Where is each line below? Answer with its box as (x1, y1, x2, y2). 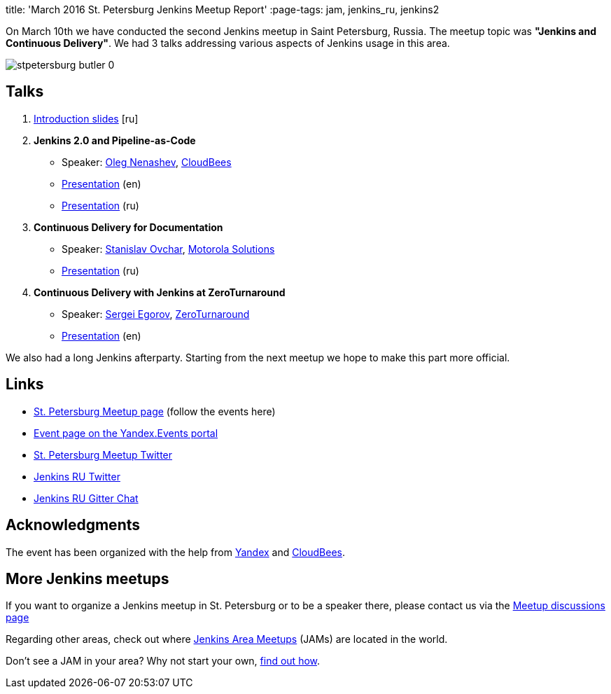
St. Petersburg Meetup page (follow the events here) (34, 405, 276, 417)
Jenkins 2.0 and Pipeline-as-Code (34, 134, 196, 146)
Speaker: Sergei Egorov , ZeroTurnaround (62, 307, 250, 320)
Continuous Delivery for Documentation (34, 221, 223, 233)
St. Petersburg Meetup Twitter (34, 448, 173, 461)
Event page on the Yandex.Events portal (34, 426, 218, 439)
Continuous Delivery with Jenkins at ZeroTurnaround (34, 286, 286, 298)
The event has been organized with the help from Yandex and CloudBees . (6, 546, 346, 558)
